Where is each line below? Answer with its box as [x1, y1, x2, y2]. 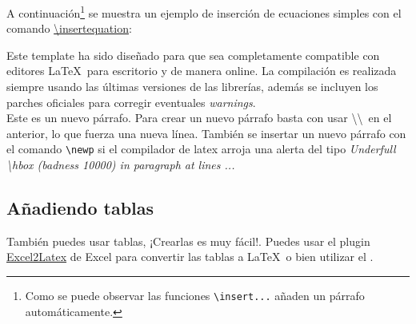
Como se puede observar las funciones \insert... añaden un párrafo [25, 287, 365, 304]
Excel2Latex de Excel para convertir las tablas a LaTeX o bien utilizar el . [6, 248, 374, 265]
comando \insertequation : [6, 20, 132, 37]
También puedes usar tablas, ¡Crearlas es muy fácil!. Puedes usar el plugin [6, 232, 370, 249]
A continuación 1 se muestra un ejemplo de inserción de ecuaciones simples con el [6, 2, 402, 21]
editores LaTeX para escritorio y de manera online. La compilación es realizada [6, 62, 397, 79]
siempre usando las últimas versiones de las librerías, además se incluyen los [6, 78, 378, 95]
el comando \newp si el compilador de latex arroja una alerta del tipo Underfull [6, 140, 396, 157]
